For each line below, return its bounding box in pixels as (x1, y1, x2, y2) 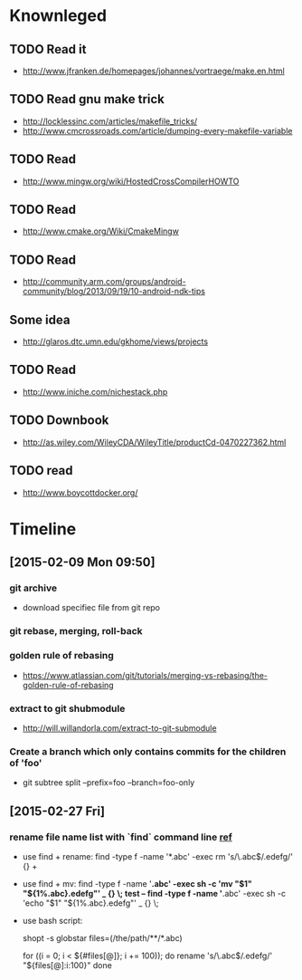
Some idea (9, 312, 71, 327)
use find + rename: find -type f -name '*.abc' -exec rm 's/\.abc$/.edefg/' (22, 850, 294, 861)
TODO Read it (9, 42, 87, 57)
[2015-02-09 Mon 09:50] (9, 554, 156, 571)
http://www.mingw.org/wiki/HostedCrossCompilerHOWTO (22, 176, 240, 187)
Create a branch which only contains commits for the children (9, 745, 287, 757)
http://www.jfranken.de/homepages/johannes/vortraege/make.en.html (22, 65, 285, 76)
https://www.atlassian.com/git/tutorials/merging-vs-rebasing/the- (22, 669, 269, 680)
